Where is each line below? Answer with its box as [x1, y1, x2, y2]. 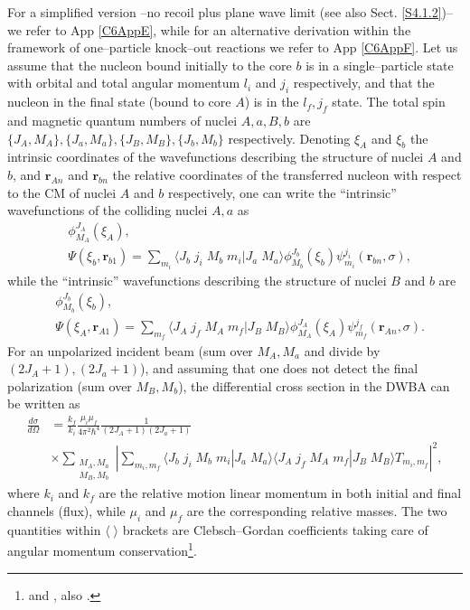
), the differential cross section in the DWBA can [178, 376, 450, 395]
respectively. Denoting [228, 128, 351, 147]
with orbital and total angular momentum [7, 73, 240, 92]
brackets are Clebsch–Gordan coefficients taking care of [122, 520, 428, 539]
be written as [7, 394, 80, 413]
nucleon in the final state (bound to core [7, 92, 231, 111]
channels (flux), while [7, 502, 126, 521]
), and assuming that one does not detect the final [140, 359, 418, 378]
